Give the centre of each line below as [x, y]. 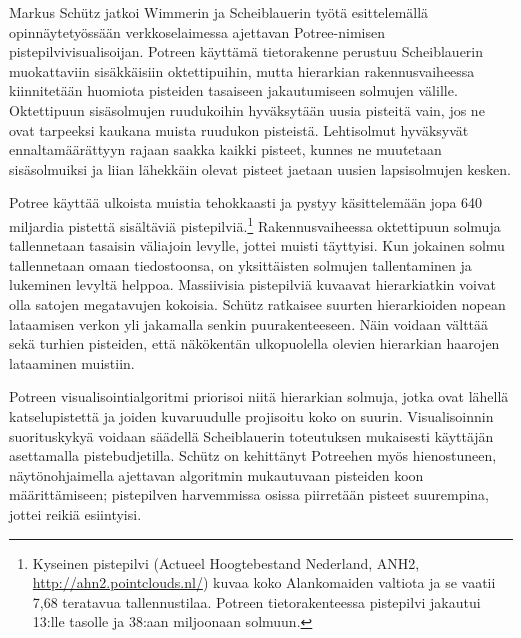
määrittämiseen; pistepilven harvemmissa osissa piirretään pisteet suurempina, [249, 494]
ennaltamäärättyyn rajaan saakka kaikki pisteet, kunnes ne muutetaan [225, 149]
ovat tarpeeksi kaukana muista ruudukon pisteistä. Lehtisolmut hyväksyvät [239, 129]
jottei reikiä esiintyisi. [75, 513]
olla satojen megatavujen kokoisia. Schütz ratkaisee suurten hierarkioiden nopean [257, 303]
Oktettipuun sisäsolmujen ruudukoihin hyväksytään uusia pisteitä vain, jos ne [247, 109]
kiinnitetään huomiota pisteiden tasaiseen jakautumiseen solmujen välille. [233, 90]
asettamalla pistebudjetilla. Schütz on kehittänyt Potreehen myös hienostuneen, [253, 455]
